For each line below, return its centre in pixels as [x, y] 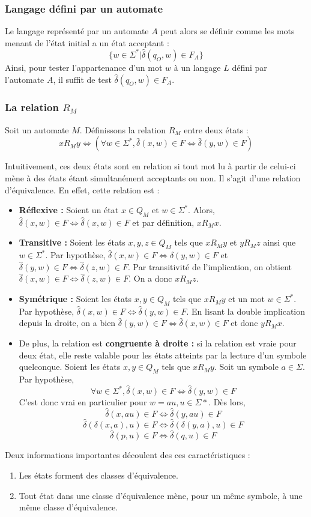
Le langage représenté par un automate [77, 31]
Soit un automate [37, 129]
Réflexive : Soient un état [69, 210]
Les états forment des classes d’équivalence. [98, 475]
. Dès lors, [227, 402]
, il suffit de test [82, 79]
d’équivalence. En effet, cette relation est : [82, 189]
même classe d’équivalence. [68, 507]
